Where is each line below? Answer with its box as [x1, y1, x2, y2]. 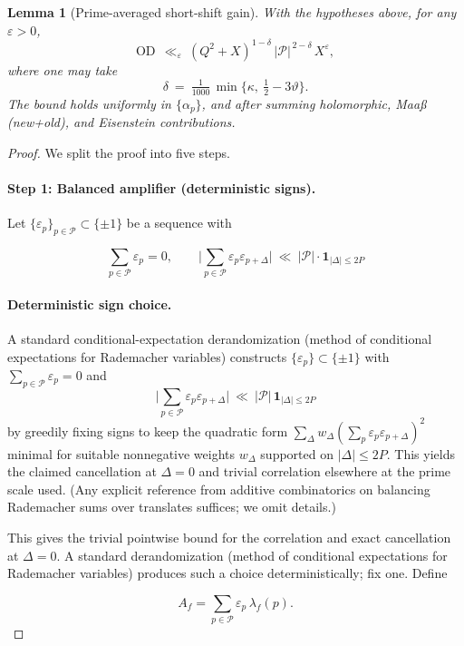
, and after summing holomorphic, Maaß [201, 93, 427, 113]
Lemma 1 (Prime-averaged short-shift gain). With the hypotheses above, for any [7, 3, 457, 21]
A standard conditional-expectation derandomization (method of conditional [7, 328, 432, 347]
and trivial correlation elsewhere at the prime [198, 462, 451, 481]
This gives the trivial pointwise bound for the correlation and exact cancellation [7, 528, 451, 547]
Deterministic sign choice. [7, 294, 172, 313]
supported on [260, 444, 333, 463]
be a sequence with [126, 213, 232, 232]
